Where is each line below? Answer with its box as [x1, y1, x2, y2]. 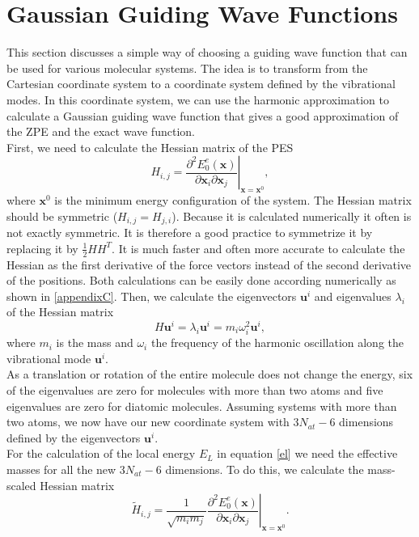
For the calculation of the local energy [6, 445, 196, 462]
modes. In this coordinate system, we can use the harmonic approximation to [6, 91, 389, 108]
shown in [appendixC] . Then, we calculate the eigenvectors [6, 287, 297, 304]
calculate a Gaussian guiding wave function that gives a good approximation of [6, 107, 399, 124]
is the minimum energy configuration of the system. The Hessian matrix [54, 192, 412, 209]
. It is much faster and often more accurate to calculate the [112, 239, 405, 256]
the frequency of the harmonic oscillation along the [150, 334, 404, 351]
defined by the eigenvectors [6, 429, 141, 446]
